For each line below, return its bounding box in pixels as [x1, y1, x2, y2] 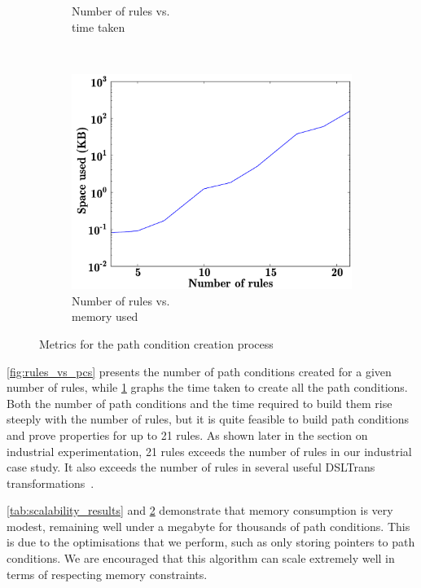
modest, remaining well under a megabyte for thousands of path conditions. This [7, 517, 410, 534]
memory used [72, 308, 138, 325]
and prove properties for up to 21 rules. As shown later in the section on [7, 426, 368, 443]
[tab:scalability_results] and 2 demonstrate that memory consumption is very [7, 502, 393, 519]
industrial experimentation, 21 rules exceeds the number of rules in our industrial [7, 442, 412, 459]
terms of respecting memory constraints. [7, 565, 208, 582]
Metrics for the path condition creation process [39, 335, 274, 352]
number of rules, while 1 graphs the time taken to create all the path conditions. [7, 379, 408, 396]
